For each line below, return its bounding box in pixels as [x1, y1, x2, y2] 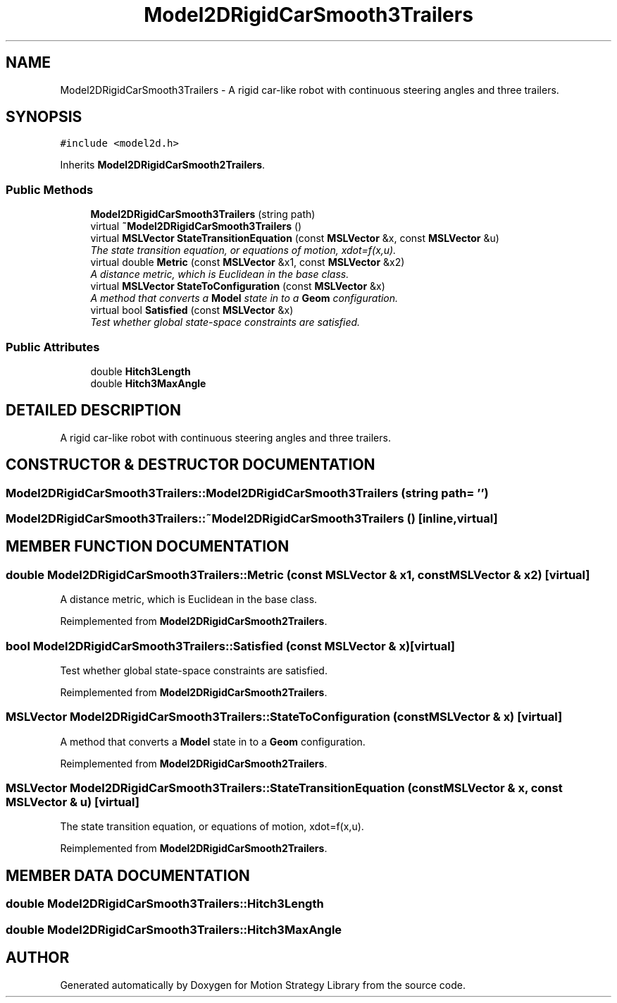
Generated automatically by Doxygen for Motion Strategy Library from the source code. [60, 978, 466, 991]
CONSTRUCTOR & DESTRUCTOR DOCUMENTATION [6, 456, 375, 474]
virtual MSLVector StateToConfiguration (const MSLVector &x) [90, 280, 385, 293]
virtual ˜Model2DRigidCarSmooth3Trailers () [90, 220, 302, 233]
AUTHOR [6, 949, 70, 967]
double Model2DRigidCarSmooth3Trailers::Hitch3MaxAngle [6, 922, 342, 937]
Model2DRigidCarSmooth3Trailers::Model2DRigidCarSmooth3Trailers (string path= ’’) [6, 485, 489, 500]
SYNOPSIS [6, 108, 82, 126]
